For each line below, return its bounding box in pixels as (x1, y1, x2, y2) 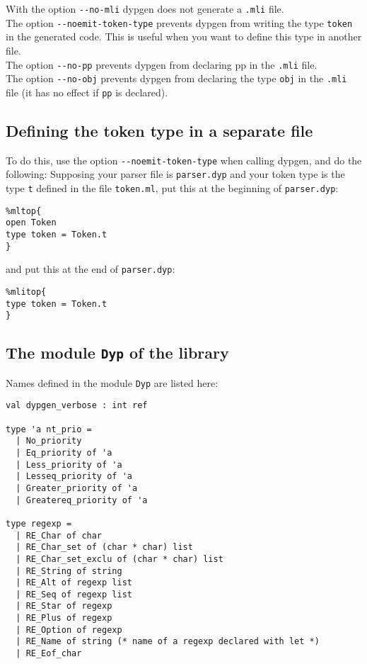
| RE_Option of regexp (16, 624, 122, 635)
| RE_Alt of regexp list (16, 578, 132, 588)
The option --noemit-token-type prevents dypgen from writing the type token (6, 15, 353, 30)
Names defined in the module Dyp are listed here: (6, 375, 219, 390)
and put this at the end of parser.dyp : (6, 261, 175, 276)
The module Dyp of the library (6, 342, 229, 364)
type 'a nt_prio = (6, 424, 92, 434)
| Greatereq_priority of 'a (16, 495, 148, 505)
